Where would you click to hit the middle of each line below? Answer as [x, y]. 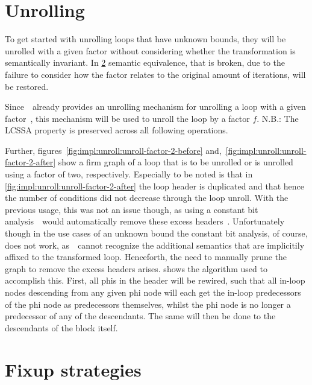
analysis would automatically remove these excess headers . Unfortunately [145, 221]
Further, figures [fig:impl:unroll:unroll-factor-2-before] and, [113, 150]
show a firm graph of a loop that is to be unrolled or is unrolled [176, 162]
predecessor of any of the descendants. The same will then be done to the [140, 316]
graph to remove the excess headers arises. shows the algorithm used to [136, 268]
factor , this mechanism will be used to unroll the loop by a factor [127, 118]
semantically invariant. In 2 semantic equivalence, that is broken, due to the [145, 62]
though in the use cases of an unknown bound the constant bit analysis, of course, [156, 233]
